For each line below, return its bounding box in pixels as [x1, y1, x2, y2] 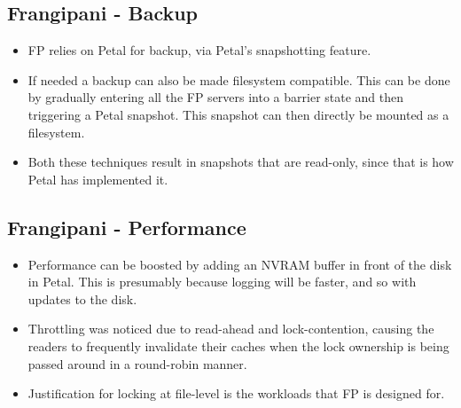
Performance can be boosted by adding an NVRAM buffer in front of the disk [27, 255, 452, 273]
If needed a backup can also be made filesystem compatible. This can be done [27, 70, 450, 89]
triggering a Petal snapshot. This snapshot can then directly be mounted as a [27, 105, 449, 123]
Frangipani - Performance [7, 213, 246, 240]
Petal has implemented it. [27, 169, 168, 188]
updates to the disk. [27, 289, 137, 308]
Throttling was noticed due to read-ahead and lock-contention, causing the [27, 319, 434, 338]
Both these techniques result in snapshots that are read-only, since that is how [27, 153, 454, 171]
